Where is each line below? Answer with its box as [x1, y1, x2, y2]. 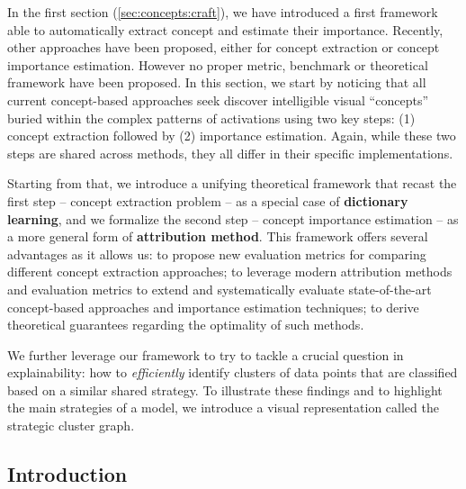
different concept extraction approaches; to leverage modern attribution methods [7, 262, 453, 281]
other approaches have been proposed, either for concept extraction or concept [7, 38, 440, 57]
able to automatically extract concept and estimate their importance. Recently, [7, 20, 444, 39]
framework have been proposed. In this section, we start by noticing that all [7, 73, 426, 92]
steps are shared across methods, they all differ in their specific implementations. [7, 143, 453, 162]
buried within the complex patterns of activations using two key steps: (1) [7, 108, 416, 127]
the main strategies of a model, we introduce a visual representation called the [7, 398, 439, 417]
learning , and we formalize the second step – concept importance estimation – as [7, 209, 459, 228]
